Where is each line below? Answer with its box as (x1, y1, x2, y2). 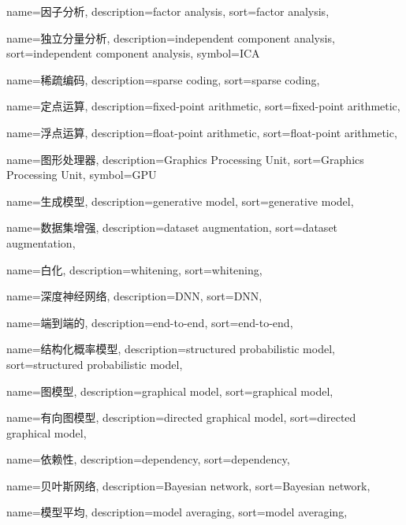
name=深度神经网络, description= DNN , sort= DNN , (6, 288, 263, 304)
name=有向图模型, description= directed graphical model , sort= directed (6, 409, 356, 426)
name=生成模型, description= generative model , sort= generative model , (6, 192, 354, 209)
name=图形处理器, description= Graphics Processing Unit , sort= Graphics (6, 151, 364, 167)
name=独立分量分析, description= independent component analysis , (6, 29, 335, 46)
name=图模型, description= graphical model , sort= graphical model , (6, 382, 333, 399)
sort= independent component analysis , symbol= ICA (6, 45, 260, 61)
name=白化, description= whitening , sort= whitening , (6, 261, 263, 277)
